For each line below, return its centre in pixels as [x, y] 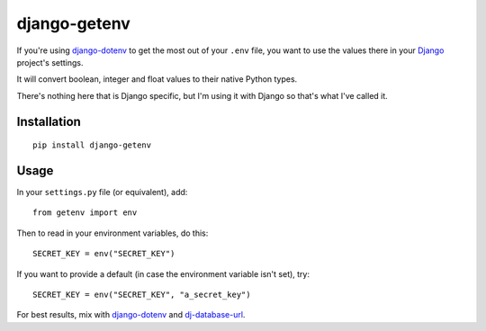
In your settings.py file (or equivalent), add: [102, 192]
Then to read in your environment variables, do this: [112, 233]
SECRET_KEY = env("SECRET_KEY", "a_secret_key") [142, 294]
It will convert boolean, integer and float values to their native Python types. [157, 79]
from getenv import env [85, 213]
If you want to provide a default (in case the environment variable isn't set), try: [163, 273]
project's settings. [50, 62]
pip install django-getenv [92, 145]
